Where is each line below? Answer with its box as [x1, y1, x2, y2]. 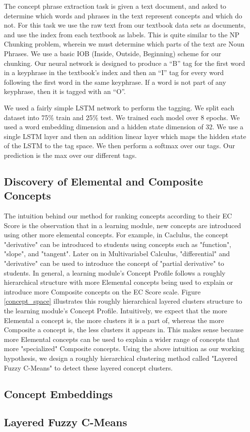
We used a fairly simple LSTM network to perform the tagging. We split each [4, 102, 234, 112]
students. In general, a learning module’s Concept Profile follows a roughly [4, 267, 226, 278]
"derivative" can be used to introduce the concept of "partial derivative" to [4, 258, 224, 268]
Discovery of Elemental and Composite [4, 173, 203, 188]
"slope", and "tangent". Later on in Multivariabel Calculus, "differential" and [4, 248, 230, 259]
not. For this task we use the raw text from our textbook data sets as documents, [4, 20, 246, 30]
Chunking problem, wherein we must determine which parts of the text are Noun [4, 39, 245, 49]
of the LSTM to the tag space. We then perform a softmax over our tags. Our [4, 140, 235, 151]
